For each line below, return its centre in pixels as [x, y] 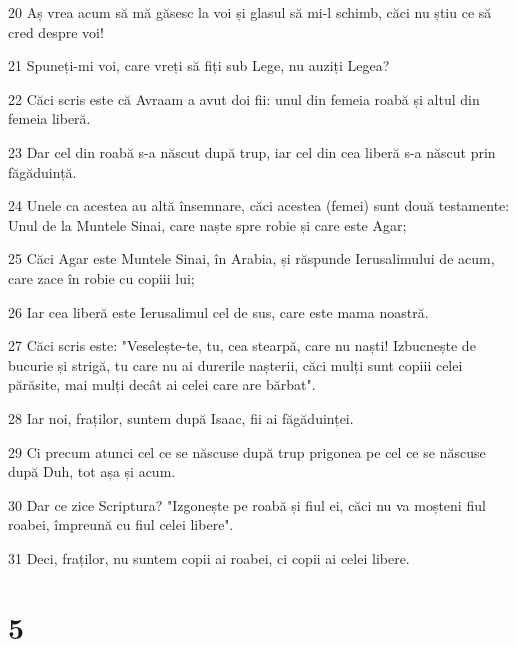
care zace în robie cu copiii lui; [101, 277]
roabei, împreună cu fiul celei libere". [121, 524]
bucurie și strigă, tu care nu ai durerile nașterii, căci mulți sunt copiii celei [235, 364]
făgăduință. [42, 171]
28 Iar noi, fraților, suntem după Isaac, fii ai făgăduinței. [181, 417]
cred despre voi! [56, 31]
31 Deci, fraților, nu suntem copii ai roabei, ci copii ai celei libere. [209, 557]
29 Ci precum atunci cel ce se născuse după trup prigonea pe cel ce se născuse [247, 451]
